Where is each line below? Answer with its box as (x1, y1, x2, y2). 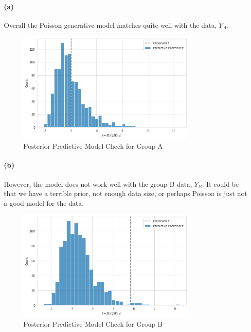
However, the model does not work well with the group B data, (4, 178, 192, 189)
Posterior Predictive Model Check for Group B (23, 319, 163, 329)
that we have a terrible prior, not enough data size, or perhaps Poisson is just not (4, 188, 247, 198)
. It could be (202, 178, 239, 189)
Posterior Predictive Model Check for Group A (23, 141, 163, 151)
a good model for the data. (4, 197, 84, 208)
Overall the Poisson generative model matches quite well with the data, (4, 20, 217, 30)
